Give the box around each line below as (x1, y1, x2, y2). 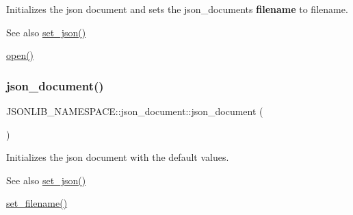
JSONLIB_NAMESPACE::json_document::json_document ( (6, 104, 263, 118)
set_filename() (6, 196, 68, 210)
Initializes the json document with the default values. (6, 150, 229, 164)
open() (6, 48, 34, 62)
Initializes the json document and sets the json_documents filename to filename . (6, 2, 348, 16)
